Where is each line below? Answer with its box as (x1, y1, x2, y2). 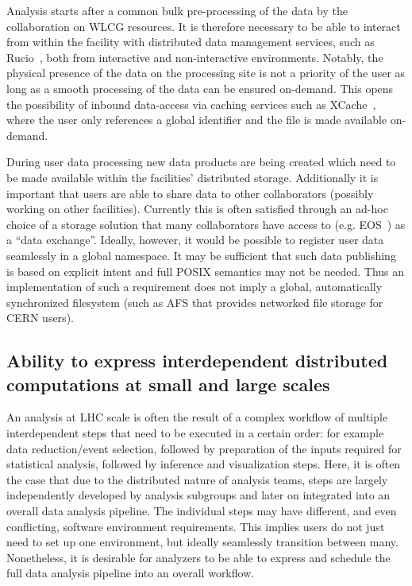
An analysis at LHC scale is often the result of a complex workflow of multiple (6, 409, 388, 425)
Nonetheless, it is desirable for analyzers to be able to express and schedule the (6, 549, 391, 565)
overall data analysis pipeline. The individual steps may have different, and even (6, 503, 397, 519)
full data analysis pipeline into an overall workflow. (6, 565, 255, 581)
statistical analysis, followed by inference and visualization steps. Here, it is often (6, 456, 401, 472)
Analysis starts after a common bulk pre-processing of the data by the (6, 2, 348, 18)
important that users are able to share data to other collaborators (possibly (6, 184, 374, 201)
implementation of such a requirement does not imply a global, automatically (6, 278, 383, 295)
